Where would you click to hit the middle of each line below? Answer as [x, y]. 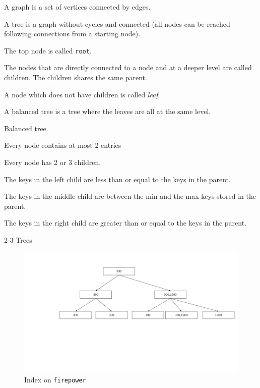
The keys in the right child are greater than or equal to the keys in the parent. [125, 223]
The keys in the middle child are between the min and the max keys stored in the [130, 196]
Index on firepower [55, 379]
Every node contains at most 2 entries [63, 145]
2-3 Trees [18, 239]
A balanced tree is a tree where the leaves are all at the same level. [108, 111]
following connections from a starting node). [72, 34]
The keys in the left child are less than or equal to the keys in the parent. [117, 179]
